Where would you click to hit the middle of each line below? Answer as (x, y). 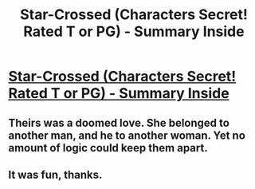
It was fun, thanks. (55, 174)
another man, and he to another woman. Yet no (127, 135)
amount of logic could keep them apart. (108, 148)
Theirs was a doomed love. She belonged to (119, 122)
